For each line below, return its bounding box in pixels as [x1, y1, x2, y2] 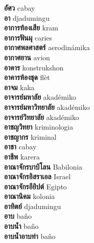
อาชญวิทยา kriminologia [4, 121, 73, 132]
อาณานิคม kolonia [4, 191, 55, 201]
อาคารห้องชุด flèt [4, 72, 50, 83]
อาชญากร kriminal [4, 131, 57, 142]
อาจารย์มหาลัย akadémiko [4, 92, 76, 102]
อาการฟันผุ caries [4, 32, 53, 43]
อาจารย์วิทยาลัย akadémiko [4, 111, 79, 122]
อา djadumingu [4, 12, 50, 23]
